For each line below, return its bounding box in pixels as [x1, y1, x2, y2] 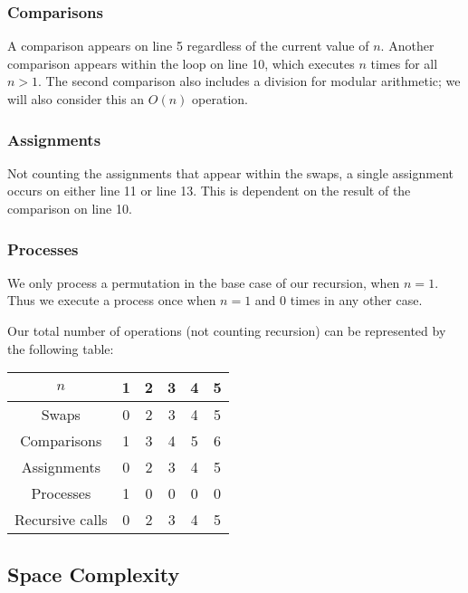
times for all [370, 53, 438, 72]
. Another [380, 36, 435, 55]
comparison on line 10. [7, 199, 132, 217]
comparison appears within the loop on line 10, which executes [7, 53, 355, 72]
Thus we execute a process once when [7, 291, 216, 310]
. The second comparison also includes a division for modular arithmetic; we [38, 72, 461, 91]
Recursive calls [14, 509, 108, 531]
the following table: [7, 339, 114, 358]
